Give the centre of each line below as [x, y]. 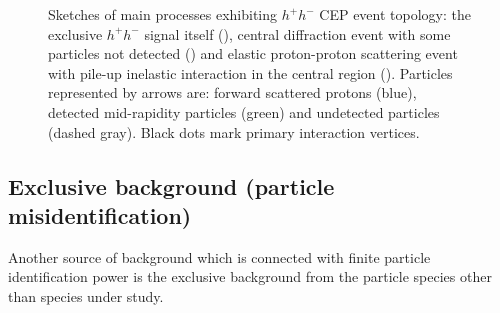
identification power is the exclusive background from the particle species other [250, 276]
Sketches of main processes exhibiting [162, 14]
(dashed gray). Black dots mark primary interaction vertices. [234, 131]
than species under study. [86, 295]
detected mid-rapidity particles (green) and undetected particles [244, 111]
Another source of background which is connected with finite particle [219, 256]
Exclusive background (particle [171, 185]
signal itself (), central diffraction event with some [297, 33]
